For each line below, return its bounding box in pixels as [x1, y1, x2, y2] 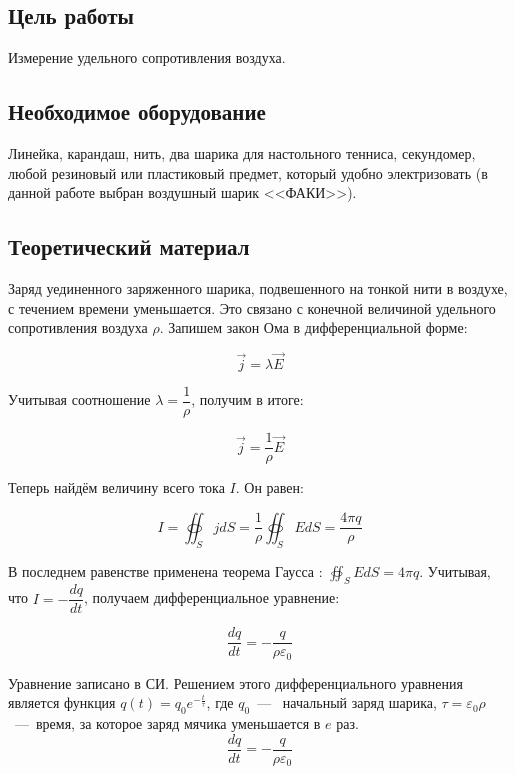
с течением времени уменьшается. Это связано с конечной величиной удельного [8, 297, 496, 318]
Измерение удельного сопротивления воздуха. [8, 47, 286, 68]
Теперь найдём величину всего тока [8, 477, 225, 498]
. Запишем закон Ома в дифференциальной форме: [159, 317, 468, 338]
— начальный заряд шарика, [257, 692, 437, 713]
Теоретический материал [8, 231, 250, 262]
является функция [8, 692, 116, 713]
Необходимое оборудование [8, 96, 266, 127]
